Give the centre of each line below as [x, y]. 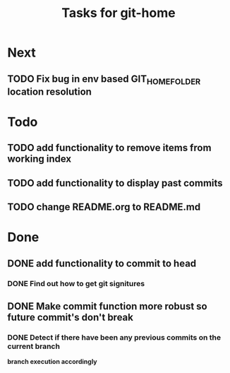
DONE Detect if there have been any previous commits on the [114, 337]
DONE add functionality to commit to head [102, 263]
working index [40, 159]
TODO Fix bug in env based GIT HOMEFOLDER [104, 79]
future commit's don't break [71, 318]
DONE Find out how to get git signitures [76, 283]
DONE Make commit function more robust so [107, 306]
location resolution [49, 91]
